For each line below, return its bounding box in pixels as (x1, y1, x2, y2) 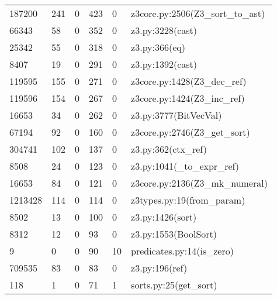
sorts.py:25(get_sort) (131, 278, 217, 291)
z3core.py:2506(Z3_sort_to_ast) (131, 6, 265, 20)
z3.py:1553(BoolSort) (131, 227, 217, 240)
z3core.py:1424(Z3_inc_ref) (131, 91, 245, 105)
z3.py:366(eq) (131, 40, 185, 54)
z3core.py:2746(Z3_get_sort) (131, 125, 250, 139)
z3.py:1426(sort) (131, 210, 197, 224)
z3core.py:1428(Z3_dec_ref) (131, 74, 247, 88)
